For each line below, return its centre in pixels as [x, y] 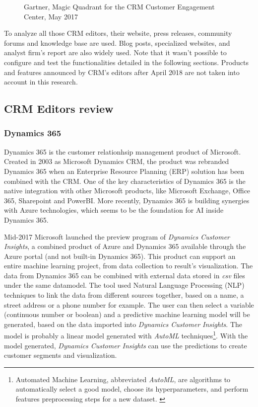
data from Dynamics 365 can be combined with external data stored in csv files [125, 275]
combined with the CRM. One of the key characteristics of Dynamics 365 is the [125, 181]
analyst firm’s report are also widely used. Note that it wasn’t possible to [115, 52]
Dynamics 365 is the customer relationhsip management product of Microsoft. [123, 151]
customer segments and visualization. [61, 355]
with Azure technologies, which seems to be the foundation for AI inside [114, 210]
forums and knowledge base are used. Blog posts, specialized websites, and [117, 42]
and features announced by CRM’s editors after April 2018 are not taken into [122, 72]
